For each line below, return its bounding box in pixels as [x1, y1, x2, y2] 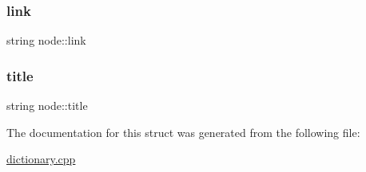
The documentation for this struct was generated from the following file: [6, 123, 360, 140]
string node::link [6, 32, 86, 49]
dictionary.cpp [6, 150, 76, 167]
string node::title [6, 97, 88, 114]
